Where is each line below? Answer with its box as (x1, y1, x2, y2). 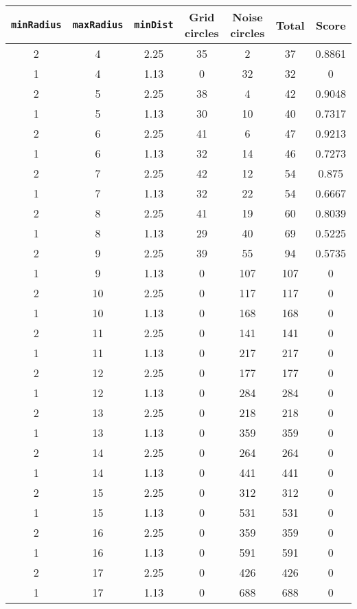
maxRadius (72, 19, 124, 30)
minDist (134, 19, 174, 30)
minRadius (11, 19, 62, 30)
